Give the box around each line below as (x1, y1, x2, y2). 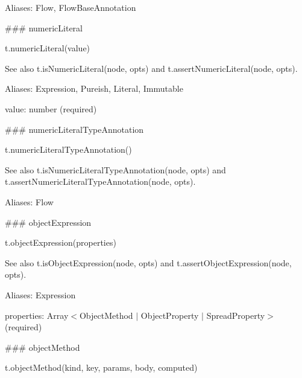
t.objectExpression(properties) (5, 236, 116, 249)
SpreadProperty (206, 309, 265, 321)
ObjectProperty (140, 309, 199, 321)
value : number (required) (5, 102, 97, 115)
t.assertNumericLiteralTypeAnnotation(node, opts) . (5, 175, 196, 188)
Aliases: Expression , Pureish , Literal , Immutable (5, 82, 183, 95)
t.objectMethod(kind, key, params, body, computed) (5, 361, 198, 374)
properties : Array (5, 309, 69, 321)
